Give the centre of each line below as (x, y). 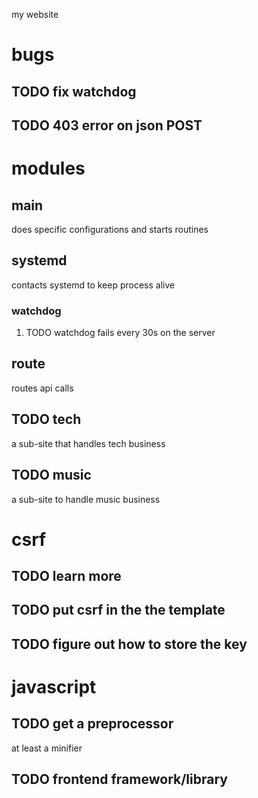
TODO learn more (66, 576)
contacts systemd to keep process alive (93, 285)
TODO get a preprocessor (92, 724)
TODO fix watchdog (74, 91)
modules (48, 168)
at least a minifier (47, 748)
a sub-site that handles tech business (88, 443)
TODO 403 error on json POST (107, 125)
